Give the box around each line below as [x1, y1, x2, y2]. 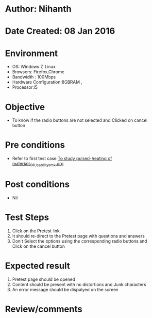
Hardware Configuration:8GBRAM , [12, 79, 83, 85]
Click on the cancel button [12, 243, 65, 249]
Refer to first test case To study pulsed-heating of [12, 156, 112, 161]
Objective [5, 101, 45, 112]
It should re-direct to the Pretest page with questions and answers [12, 233, 145, 238]
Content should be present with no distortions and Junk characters [12, 281, 147, 287]
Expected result [5, 260, 70, 271]
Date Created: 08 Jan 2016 [5, 26, 115, 37]
